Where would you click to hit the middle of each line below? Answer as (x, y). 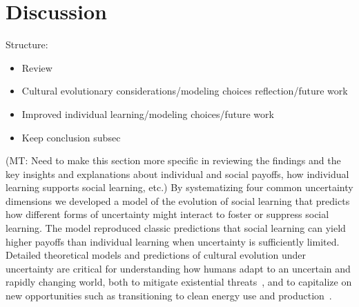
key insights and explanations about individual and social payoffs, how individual (177, 174)
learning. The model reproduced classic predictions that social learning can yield (176, 228)
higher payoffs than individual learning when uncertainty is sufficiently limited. (173, 241)
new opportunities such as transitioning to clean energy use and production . (169, 296)
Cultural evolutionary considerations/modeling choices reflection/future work (185, 91)
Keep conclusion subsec (71, 137)
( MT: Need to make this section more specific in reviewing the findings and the (173, 160)
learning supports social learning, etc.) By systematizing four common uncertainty (179, 187)
